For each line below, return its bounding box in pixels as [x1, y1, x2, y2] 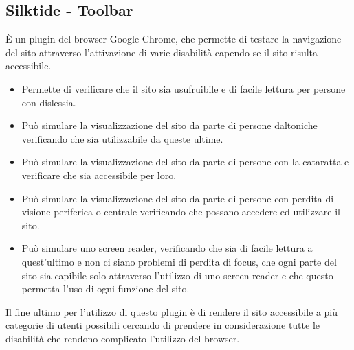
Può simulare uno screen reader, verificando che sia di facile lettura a [21, 241, 313, 255]
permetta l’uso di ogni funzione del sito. [21, 281, 190, 296]
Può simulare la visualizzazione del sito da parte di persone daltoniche [21, 118, 318, 132]
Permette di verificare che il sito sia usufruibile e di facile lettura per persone [21, 81, 346, 95]
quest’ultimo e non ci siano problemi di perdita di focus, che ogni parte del [21, 254, 337, 268]
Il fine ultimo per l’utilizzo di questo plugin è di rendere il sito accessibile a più [5, 304, 338, 318]
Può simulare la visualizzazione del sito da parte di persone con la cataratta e [21, 154, 349, 169]
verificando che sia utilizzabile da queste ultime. [21, 131, 223, 145]
